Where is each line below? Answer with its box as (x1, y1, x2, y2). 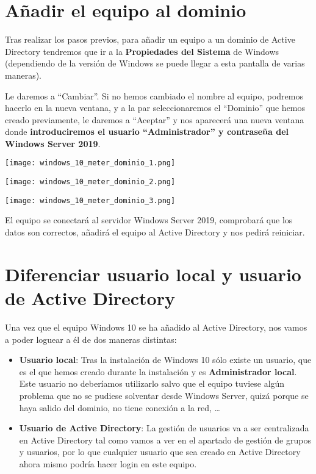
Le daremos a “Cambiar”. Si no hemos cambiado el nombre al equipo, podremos (5, 89, 303, 102)
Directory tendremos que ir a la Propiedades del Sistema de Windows (5, 45, 279, 57)
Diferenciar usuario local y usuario (5, 261, 301, 286)
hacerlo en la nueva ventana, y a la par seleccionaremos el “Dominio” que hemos (5, 101, 306, 114)
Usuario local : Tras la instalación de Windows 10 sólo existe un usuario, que (19, 353, 312, 366)
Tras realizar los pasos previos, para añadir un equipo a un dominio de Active (5, 33, 295, 46)
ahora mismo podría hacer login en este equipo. (19, 457, 197, 470)
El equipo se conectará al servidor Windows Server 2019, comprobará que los (5, 214, 293, 226)
